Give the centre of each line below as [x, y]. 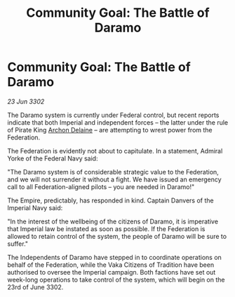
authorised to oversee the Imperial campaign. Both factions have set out [112, 272]
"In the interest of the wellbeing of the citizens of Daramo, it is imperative [113, 221]
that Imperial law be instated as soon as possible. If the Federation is [106, 228]
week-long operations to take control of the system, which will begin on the [116, 279]
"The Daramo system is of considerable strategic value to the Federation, [113, 172]
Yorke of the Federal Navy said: [53, 158]
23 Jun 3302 [26, 101]
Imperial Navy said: [35, 207]
